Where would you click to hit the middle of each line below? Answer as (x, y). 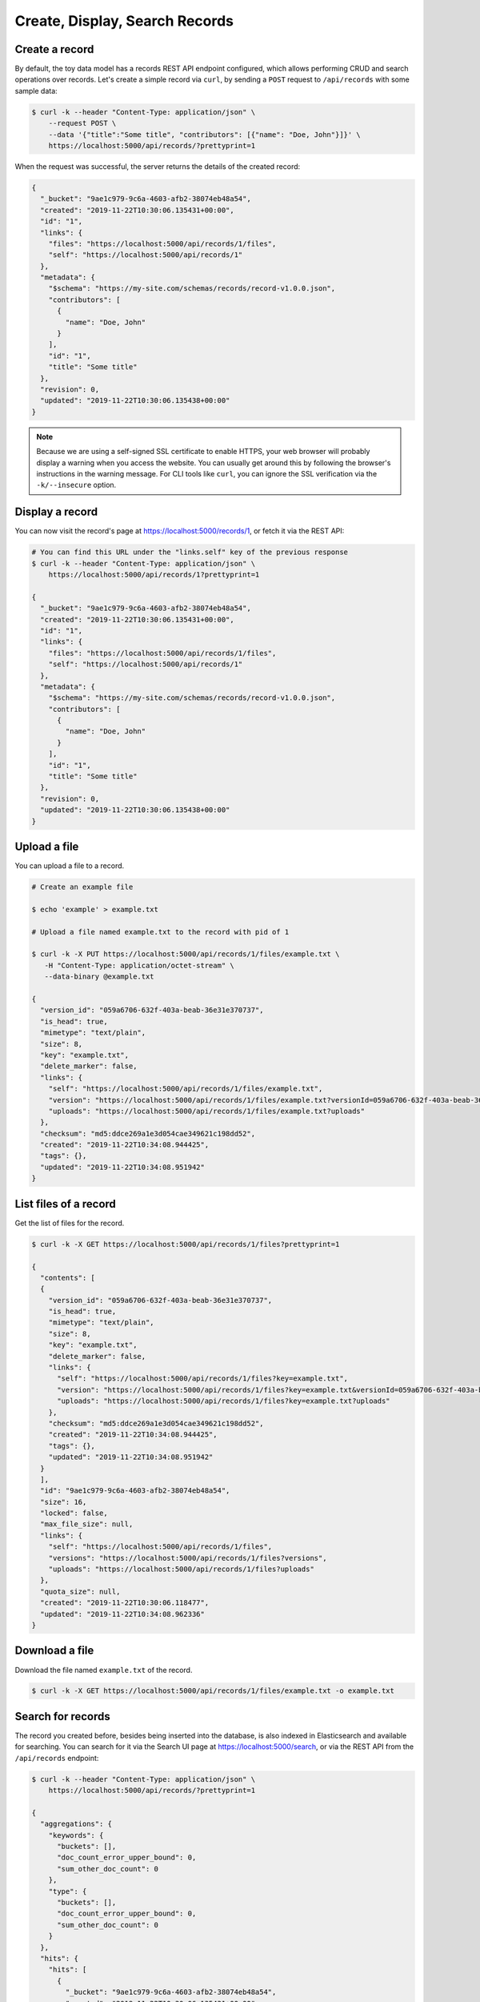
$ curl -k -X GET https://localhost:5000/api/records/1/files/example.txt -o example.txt (213, 1691)
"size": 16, (64, 1502)
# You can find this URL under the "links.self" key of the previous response (190, 552)
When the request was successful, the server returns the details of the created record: (158, 166)
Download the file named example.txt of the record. (104, 1670)
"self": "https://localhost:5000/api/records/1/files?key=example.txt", (202, 1379)
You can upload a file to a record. (70, 866)
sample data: (36, 90)
